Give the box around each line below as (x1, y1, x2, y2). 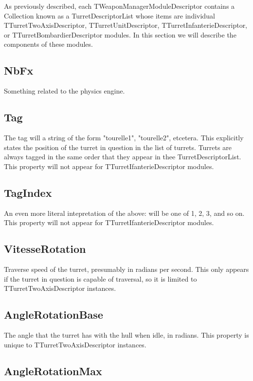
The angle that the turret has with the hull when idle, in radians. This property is (4, 329, 249, 340)
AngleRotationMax (4, 363, 102, 378)
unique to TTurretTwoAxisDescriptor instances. (4, 339, 146, 349)
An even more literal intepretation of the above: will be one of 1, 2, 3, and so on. (4, 208, 245, 218)
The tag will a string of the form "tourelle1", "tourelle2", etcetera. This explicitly (4, 132, 244, 142)
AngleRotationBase (4, 307, 103, 322)
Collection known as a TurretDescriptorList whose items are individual (4, 10, 215, 20)
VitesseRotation (4, 241, 86, 256)
